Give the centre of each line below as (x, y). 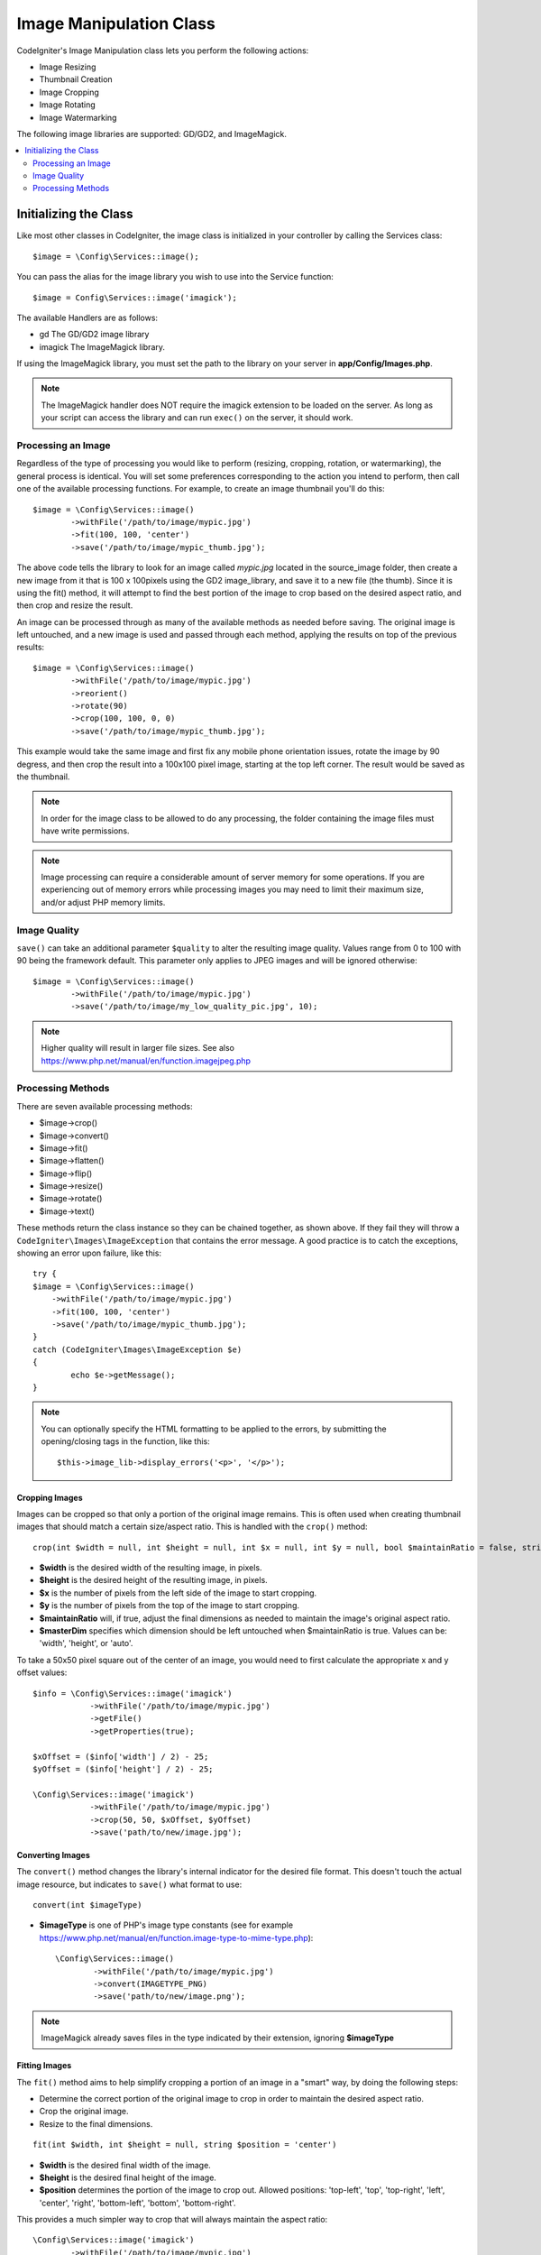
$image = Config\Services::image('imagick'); (135, 297)
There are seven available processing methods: (105, 1106)
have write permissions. (85, 831)
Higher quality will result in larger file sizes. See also (138, 1048)
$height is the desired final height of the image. (128, 2177)
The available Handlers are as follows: (87, 318)
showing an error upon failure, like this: (89, 1253)
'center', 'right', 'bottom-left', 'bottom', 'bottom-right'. (138, 2203)
